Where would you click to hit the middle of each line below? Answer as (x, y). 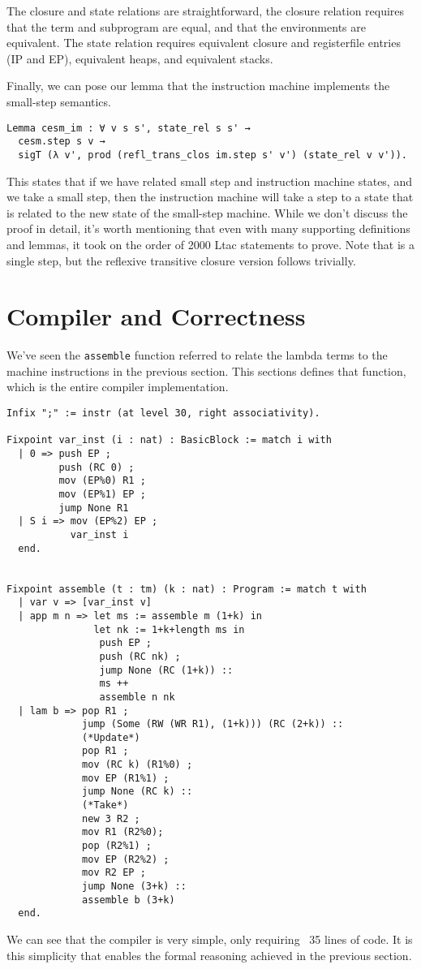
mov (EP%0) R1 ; (102, 481)
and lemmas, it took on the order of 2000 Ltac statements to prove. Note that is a (211, 244)
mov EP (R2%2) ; (126, 859)
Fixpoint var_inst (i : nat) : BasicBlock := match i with (169, 440)
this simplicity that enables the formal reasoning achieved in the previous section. (209, 955)
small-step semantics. (59, 101)
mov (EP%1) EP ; (102, 494)
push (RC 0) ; (97, 467)
